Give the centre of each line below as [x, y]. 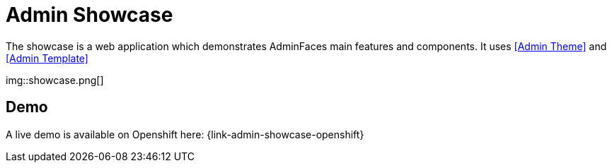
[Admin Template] [47, 58]
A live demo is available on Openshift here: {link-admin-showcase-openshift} [185, 134]
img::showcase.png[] [55, 80]
